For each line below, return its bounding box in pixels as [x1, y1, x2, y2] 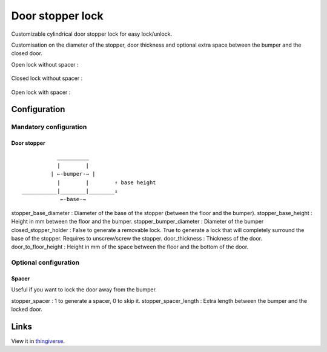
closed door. [11, 50, 42, 57]
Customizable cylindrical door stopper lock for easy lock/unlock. [11, 30, 173, 38]
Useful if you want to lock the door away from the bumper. [11, 286, 157, 293]
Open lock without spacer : [11, 61, 79, 68]
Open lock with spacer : [11, 88, 71, 96]
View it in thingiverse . [11, 337, 65, 345]
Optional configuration [11, 258, 80, 267]
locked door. [11, 306, 42, 313]
